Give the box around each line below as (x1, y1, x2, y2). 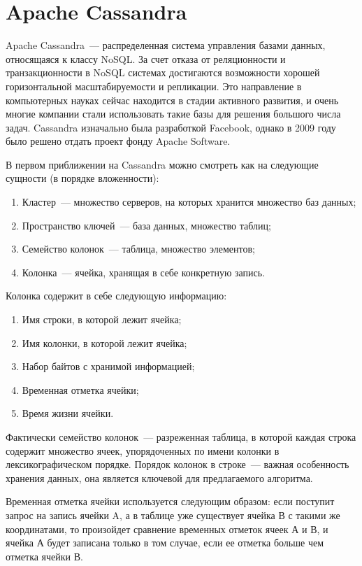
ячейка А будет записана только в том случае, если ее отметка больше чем (6, 535, 324, 550)
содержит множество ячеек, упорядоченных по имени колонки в (6, 443, 280, 458)
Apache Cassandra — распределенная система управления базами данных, (6, 38, 326, 52)
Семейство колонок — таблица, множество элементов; (22, 241, 255, 256)
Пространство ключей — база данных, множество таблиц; (22, 218, 271, 232)
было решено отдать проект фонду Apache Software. (6, 134, 231, 148)
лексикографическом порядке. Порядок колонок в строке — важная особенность (6, 457, 349, 472)
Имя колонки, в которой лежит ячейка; (22, 335, 187, 350)
